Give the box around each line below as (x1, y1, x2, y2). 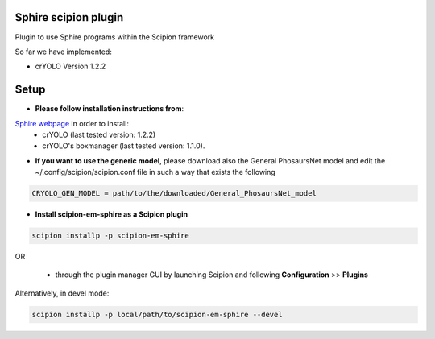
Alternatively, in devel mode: (14, 288, 110, 298)
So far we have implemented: (14, 47, 112, 56)
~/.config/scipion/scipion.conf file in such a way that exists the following (35, 167, 275, 177)
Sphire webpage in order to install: (14, 118, 129, 128)
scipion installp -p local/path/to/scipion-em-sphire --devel (31, 310, 283, 319)
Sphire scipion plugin (14, 10, 124, 24)
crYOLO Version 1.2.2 (35, 61, 106, 72)
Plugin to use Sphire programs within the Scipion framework (14, 32, 215, 42)
